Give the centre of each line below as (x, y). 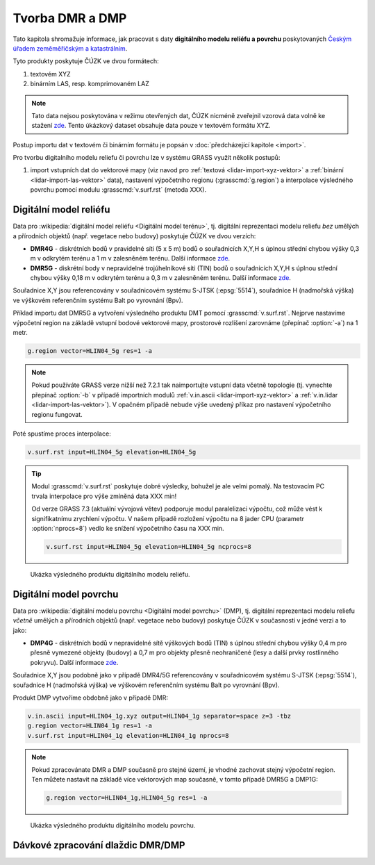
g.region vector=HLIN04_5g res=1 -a (90, 351)
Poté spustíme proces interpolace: (62, 434)
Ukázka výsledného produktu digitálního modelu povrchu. (113, 825)
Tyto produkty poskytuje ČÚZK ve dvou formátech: (86, 61)
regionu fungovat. (57, 414)
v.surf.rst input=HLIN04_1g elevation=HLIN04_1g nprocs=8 (128, 735)
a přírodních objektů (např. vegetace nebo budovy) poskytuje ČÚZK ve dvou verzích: (134, 236)
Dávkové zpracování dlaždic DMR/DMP (99, 845)
